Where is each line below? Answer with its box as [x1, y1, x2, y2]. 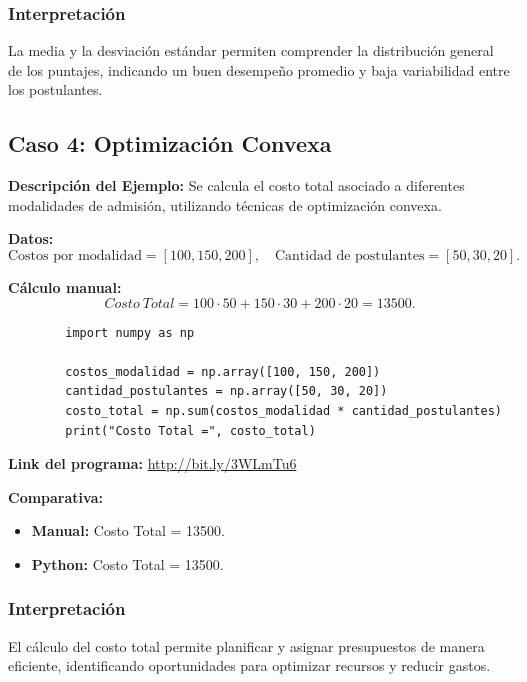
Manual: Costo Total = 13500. [31, 520, 225, 541]
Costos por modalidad [8, 248, 142, 263]
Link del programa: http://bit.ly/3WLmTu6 [8, 453, 297, 474]
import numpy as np [65, 325, 195, 340]
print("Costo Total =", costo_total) [65, 423, 316, 438]
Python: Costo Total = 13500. [31, 553, 224, 574]
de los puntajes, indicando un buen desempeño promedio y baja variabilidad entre [8, 59, 510, 80]
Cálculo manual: [8, 276, 122, 297]
